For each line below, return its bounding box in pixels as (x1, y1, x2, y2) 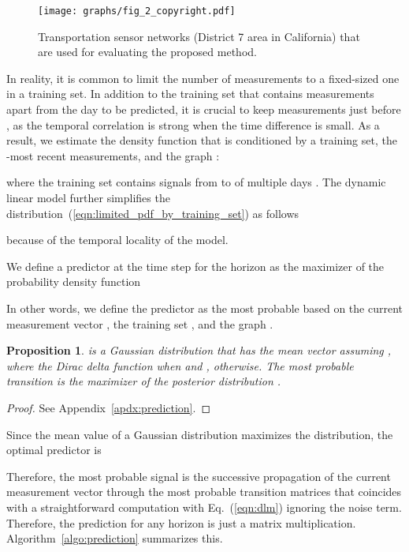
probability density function (6, 273, 141, 290)
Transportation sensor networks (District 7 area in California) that (38, 28, 360, 44)
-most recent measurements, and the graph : (6, 147, 220, 163)
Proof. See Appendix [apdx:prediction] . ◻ (6, 399, 211, 415)
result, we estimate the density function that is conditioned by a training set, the (6, 132, 397, 148)
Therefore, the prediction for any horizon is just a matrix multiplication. (6, 514, 356, 531)
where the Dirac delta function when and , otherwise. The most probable (6, 357, 354, 374)
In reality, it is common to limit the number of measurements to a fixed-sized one (6, 69, 400, 86)
